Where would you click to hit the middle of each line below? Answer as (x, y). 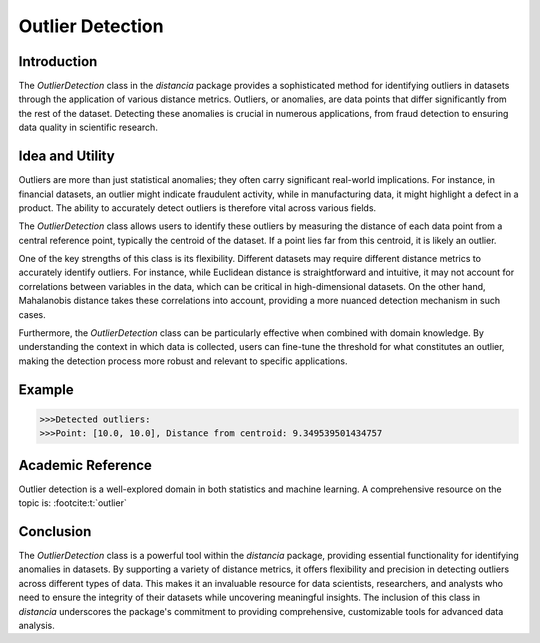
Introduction (58, 61)
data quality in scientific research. (88, 127)
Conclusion (55, 531)
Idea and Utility (66, 156)
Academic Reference (85, 465)
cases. (32, 314)
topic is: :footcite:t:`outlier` (72, 503)
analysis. (36, 625)
